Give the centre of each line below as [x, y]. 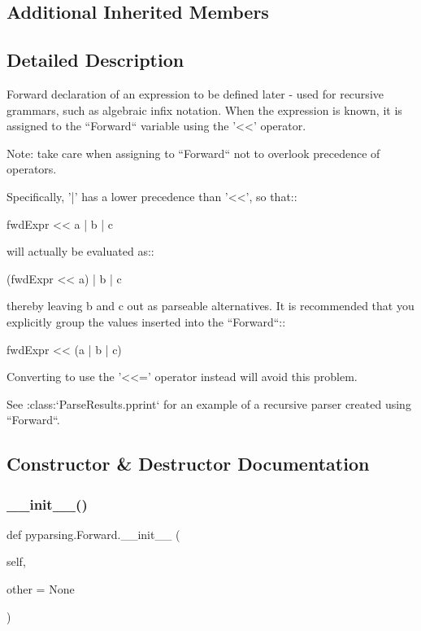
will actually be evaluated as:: [80, 251]
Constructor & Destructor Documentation [188, 464]
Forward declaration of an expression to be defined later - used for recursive [195, 93]
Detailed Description [95, 60]
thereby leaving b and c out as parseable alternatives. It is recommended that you [210, 306]
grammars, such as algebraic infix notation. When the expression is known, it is [204, 110]
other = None [41, 589]
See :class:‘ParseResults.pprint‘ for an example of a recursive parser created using [209, 403]
